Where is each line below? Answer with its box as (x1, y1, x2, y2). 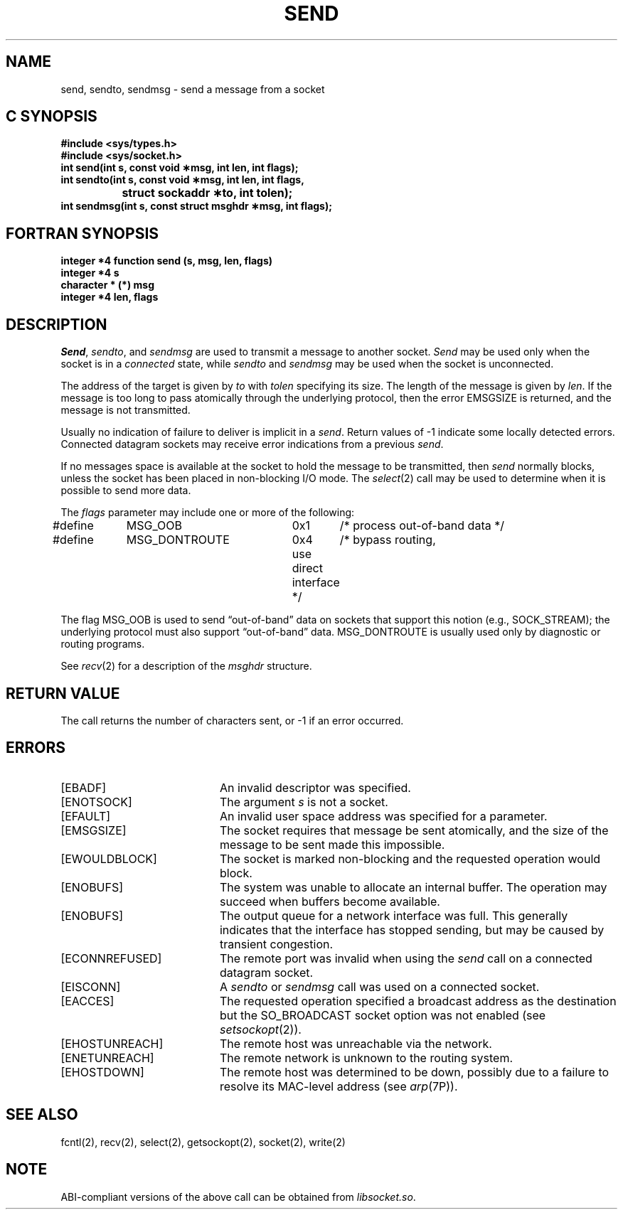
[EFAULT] (60, 808, 111, 823)
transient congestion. (219, 936, 334, 951)
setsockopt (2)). (219, 1022, 302, 1037)
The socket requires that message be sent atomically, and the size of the (219, 823, 609, 837)
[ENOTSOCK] (60, 794, 132, 809)
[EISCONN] (60, 979, 121, 994)
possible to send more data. (60, 484, 191, 497)
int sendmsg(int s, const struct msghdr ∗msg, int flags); (60, 200, 333, 213)
